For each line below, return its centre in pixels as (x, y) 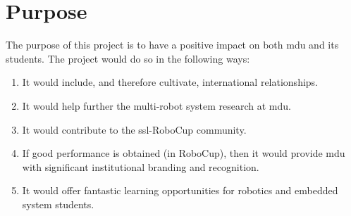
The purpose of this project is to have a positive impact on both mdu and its (172, 45)
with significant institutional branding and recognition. (141, 166)
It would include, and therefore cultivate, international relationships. (170, 82)
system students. (58, 204)
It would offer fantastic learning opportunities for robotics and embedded (180, 190)
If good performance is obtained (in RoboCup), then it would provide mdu (184, 153)
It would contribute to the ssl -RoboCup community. (134, 129)
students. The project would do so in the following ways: (128, 58)
